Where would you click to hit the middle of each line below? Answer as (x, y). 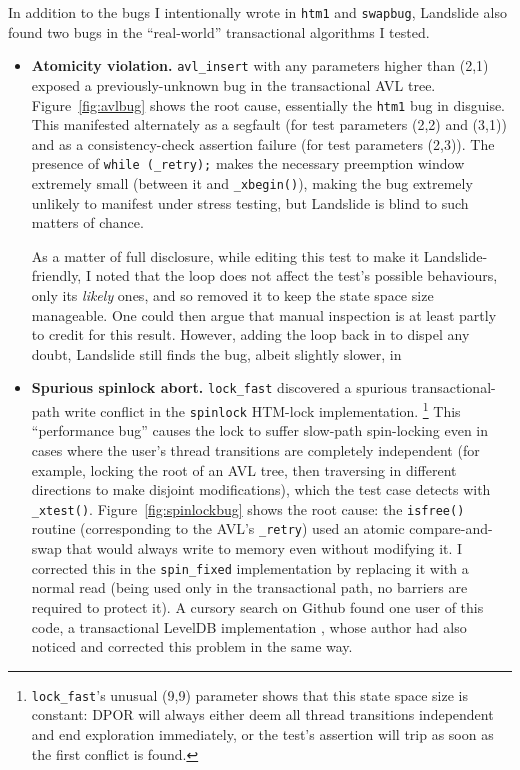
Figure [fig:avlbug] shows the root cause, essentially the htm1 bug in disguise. (268, 104)
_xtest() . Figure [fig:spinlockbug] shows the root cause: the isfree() (248, 508)
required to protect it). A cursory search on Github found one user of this (257, 606)
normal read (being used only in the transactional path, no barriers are (249, 587)
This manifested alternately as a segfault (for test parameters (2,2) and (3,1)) (269, 124)
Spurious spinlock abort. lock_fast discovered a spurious (219, 387)
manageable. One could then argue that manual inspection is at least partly (264, 314)
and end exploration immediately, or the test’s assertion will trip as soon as (262, 733)
